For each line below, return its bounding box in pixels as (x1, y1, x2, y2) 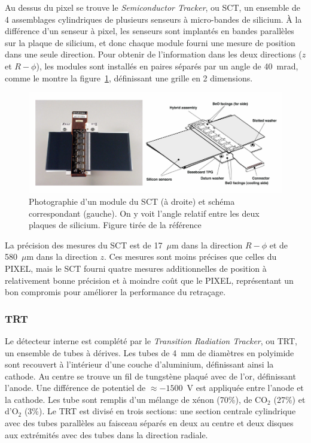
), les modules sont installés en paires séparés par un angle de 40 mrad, (36, 59, 298, 72)
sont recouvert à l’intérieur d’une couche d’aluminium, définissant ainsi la (5, 358, 274, 371)
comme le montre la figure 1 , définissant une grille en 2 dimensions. (5, 71, 253, 84)
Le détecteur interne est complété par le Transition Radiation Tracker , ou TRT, (5, 334, 298, 347)
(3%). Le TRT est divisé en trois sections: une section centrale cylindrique (24, 405, 296, 417)
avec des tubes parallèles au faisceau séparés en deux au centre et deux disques (5, 417, 294, 429)
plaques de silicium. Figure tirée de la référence (29, 219, 202, 231)
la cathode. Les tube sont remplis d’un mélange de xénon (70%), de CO (5, 393, 268, 405)
